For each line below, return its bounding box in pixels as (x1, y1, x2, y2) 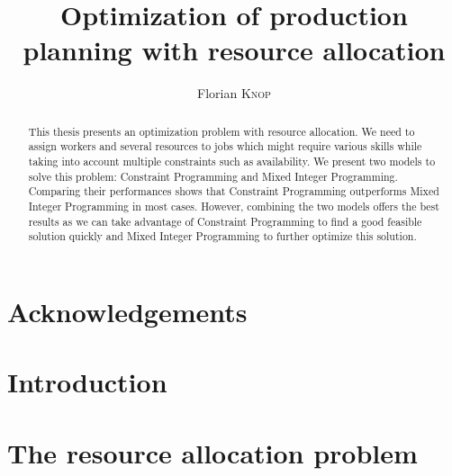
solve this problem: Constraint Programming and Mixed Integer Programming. (28, 168, 398, 184)
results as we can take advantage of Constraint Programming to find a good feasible (28, 213, 422, 229)
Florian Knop (197, 84, 271, 103)
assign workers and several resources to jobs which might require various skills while (28, 139, 422, 154)
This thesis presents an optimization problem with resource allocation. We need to (28, 123, 415, 139)
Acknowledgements (7, 292, 248, 329)
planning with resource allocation (23, 31, 446, 68)
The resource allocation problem (7, 434, 418, 471)
